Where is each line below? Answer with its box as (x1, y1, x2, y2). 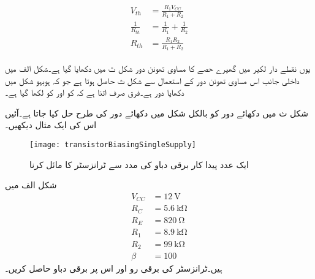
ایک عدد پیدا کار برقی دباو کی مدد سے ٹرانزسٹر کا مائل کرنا (29, 158, 249, 170)
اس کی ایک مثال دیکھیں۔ (5, 118, 97, 131)
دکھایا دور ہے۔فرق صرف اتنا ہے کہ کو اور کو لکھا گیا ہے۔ (5, 86, 184, 99)
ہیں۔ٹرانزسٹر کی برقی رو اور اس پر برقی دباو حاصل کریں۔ (5, 262, 222, 275)
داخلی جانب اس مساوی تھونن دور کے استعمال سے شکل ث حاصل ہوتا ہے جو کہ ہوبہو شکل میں (5, 74, 300, 86)
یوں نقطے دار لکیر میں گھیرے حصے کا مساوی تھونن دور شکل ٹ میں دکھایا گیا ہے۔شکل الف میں (5, 62, 311, 75)
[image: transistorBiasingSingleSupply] (29, 140, 197, 149)
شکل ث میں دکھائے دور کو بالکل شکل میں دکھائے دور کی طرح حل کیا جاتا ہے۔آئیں (5, 106, 309, 119)
